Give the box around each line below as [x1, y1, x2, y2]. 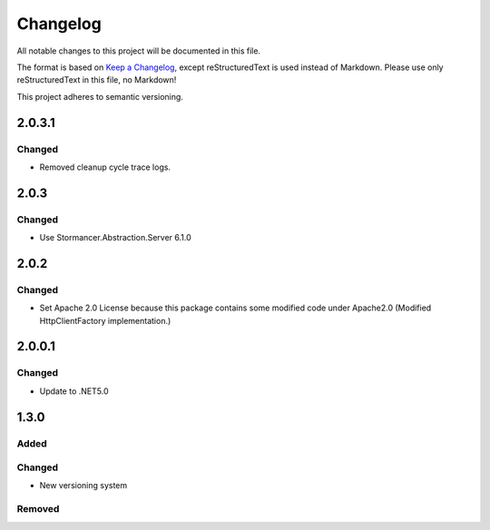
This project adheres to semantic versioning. [16, 91, 183, 102]
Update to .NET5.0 [39, 386, 109, 397]
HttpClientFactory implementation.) [39, 315, 171, 326]
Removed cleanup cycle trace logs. [39, 162, 171, 172]
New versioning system [39, 480, 128, 491]
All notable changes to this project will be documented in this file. [16, 45, 261, 56]
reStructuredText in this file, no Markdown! [16, 74, 177, 85]
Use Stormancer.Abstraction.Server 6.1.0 [39, 232, 192, 243]
